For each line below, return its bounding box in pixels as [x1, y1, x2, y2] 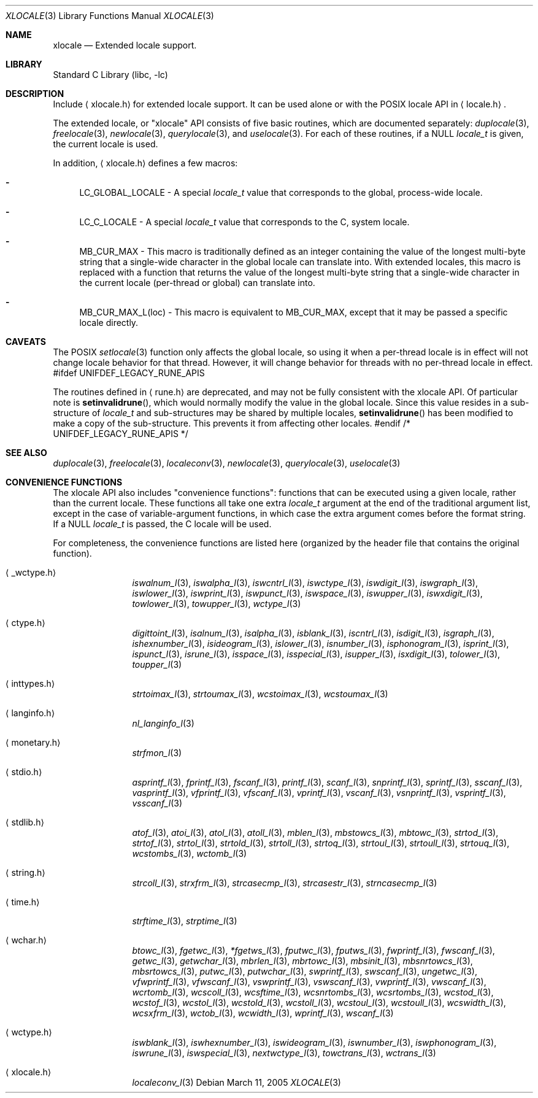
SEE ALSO [6, 447, 47, 458]
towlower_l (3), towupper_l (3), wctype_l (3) [132, 598, 301, 609]
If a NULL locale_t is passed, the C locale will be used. [53, 519, 272, 529]
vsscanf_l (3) [132, 798, 183, 808]
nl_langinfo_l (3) [132, 718, 194, 729]
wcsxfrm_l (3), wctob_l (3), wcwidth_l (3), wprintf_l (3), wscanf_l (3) [132, 1008, 394, 1018]
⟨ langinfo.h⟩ [6, 708, 55, 718]
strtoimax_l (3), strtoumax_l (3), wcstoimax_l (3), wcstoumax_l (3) [132, 689, 388, 699]
